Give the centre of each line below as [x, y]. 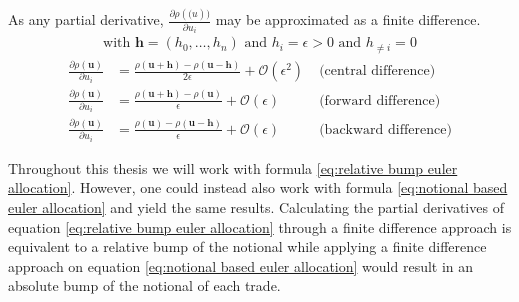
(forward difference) [380, 100]
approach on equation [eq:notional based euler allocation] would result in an [241, 265]
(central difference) [377, 71]
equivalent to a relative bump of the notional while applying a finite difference [247, 246]
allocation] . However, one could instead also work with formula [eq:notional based [258, 187]
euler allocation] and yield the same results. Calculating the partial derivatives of [256, 207]
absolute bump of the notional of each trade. [144, 285]
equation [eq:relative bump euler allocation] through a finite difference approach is [260, 226]
